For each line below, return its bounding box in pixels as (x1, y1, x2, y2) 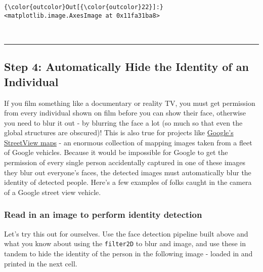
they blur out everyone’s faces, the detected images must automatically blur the (4, 167, 251, 177)
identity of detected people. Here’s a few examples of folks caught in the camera (4, 177, 252, 187)
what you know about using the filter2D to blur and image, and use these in (4, 238, 246, 249)
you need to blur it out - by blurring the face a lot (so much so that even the (4, 117, 243, 128)
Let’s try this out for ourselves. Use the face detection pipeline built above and (4, 228, 248, 239)
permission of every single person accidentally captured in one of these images (4, 157, 245, 168)
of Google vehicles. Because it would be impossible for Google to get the (4, 147, 228, 158)
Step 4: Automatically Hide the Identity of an (4, 59, 249, 74)
